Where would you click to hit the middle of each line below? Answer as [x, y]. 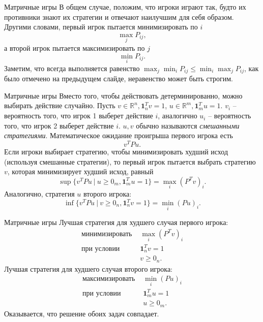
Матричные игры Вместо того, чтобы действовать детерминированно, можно [123, 95]
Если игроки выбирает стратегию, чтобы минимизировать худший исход [116, 151]
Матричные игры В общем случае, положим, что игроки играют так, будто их [125, 7]
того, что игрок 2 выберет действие [59, 125]
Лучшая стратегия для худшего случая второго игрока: [89, 268]
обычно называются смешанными [188, 125]
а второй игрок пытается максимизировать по [75, 48]
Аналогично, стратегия [39, 193]
